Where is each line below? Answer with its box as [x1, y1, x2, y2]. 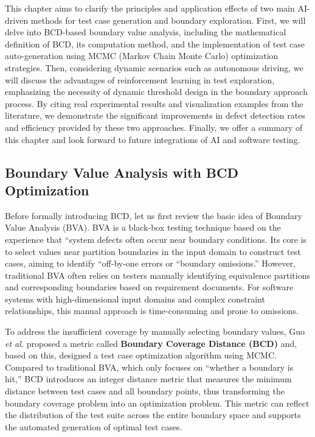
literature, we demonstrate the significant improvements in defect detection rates [5, 109, 305, 122]
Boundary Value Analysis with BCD [5, 163, 239, 181]
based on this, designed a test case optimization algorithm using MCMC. [5, 349, 277, 362]
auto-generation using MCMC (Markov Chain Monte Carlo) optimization [5, 49, 279, 62]
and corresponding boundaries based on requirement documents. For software [5, 281, 294, 293]
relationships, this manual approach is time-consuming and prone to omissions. [5, 304, 299, 317]
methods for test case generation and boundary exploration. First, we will [30, 13, 306, 26]
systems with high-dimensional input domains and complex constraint [5, 292, 265, 305]
